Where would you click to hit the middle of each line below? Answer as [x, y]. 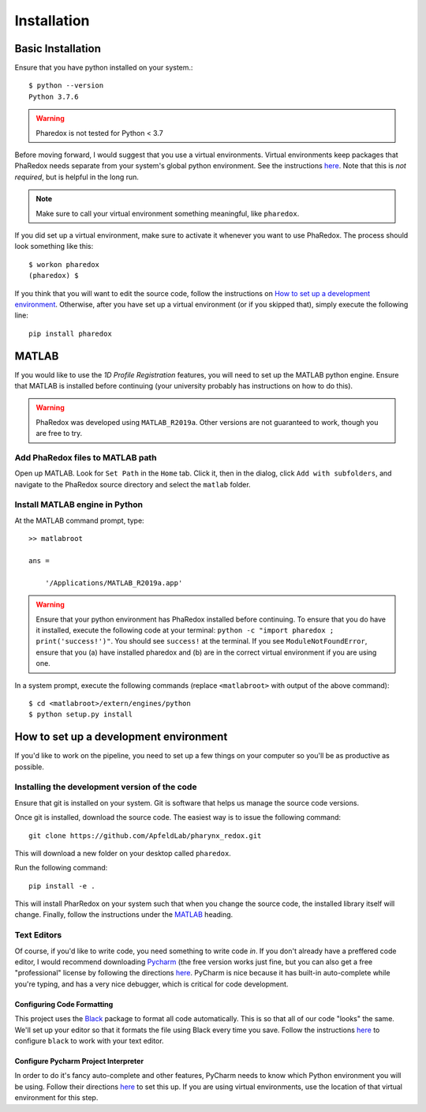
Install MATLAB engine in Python [79, 505]
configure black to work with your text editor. [90, 1041]
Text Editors [38, 935]
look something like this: [54, 246]
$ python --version [66, 86]
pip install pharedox [70, 333]
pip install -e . [62, 886]
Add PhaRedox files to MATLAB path [86, 457]
